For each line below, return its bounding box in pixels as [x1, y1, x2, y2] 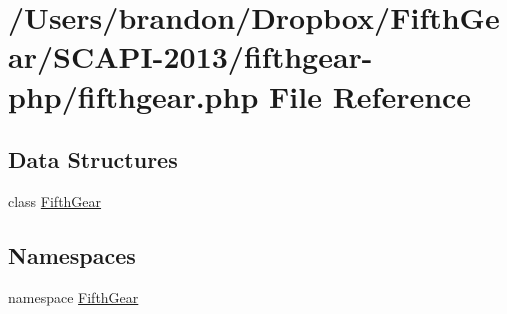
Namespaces [8, 239, 136, 270]
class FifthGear [8, 190, 102, 211]
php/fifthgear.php [8, 75, 259, 116]
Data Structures [8, 144, 178, 175]
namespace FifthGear [8, 286, 139, 307]
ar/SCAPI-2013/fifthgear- [8, 36, 373, 77]
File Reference [269, 75, 472, 116]
